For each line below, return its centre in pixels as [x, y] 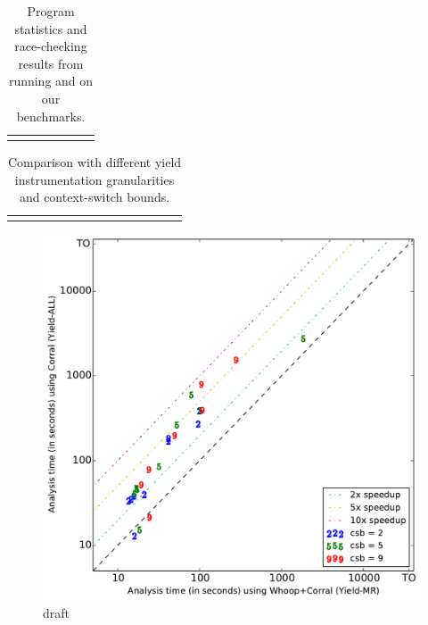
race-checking [51, 46]
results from [51, 63]
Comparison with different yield [95, 161]
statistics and [51, 28]
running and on [51, 81]
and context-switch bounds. [95, 197]
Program [51, 11]
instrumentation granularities [95, 179]
